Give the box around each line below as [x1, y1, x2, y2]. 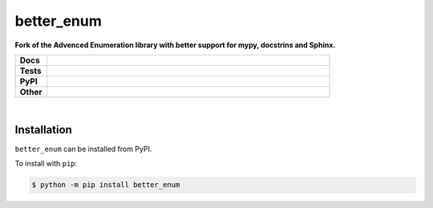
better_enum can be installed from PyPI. [14, 144, 152, 153]
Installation [14, 123, 72, 137]
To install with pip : [14, 159, 78, 169]
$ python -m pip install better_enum [31, 181, 180, 190]
